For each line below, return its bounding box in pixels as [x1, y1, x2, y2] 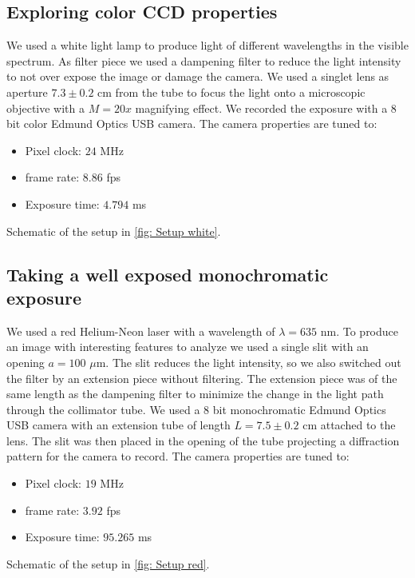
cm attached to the [302, 417, 396, 433]
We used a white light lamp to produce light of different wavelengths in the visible [6, 37, 409, 54]
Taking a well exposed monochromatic [6, 261, 329, 286]
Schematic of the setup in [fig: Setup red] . [6, 555, 210, 572]
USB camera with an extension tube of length [6, 417, 231, 433]
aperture [6, 83, 48, 100]
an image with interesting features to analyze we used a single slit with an [6, 338, 369, 355]
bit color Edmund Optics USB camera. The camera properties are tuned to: [6, 115, 377, 132]
